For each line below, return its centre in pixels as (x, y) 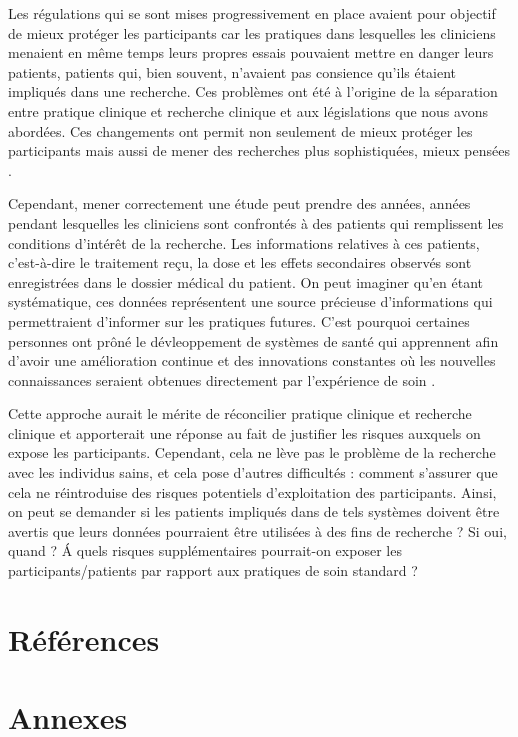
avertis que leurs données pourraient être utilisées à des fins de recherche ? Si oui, (257, 530)
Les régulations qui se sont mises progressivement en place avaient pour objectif (252, 13)
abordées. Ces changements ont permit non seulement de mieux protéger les (240, 130)
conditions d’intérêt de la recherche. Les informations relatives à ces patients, (244, 242)
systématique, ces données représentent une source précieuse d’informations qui (250, 301)
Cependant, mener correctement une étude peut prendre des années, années (239, 203)
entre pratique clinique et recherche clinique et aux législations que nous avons (248, 110)
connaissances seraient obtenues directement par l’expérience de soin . (222, 379)
